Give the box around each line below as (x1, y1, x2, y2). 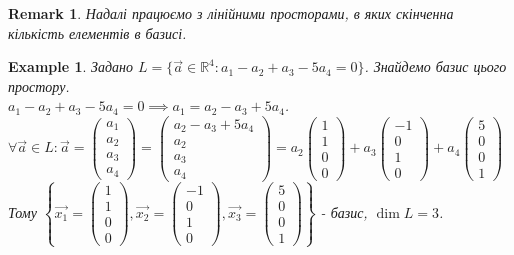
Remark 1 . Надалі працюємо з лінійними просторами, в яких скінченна (8, 3, 454, 23)
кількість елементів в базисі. (8, 22, 187, 43)
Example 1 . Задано (8, 56, 134, 77)
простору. (8, 75, 70, 96)
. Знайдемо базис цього (364, 56, 507, 77)
